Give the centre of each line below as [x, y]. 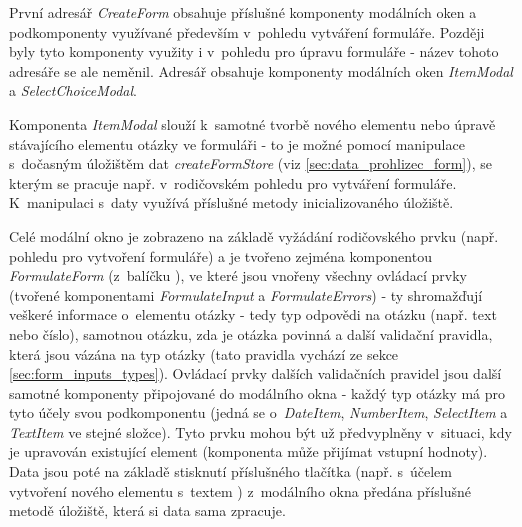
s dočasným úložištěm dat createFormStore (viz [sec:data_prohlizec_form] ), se [250, 163]
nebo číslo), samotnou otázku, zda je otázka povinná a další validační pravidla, [251, 333]
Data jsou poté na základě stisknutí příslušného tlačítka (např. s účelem [230, 471]
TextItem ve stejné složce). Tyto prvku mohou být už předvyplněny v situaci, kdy [260, 431]
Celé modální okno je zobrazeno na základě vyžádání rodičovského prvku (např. [254, 235]
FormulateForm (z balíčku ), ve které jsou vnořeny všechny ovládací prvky [238, 275]
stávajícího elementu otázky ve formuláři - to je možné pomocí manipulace [237, 143]
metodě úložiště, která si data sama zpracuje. [147, 510]
